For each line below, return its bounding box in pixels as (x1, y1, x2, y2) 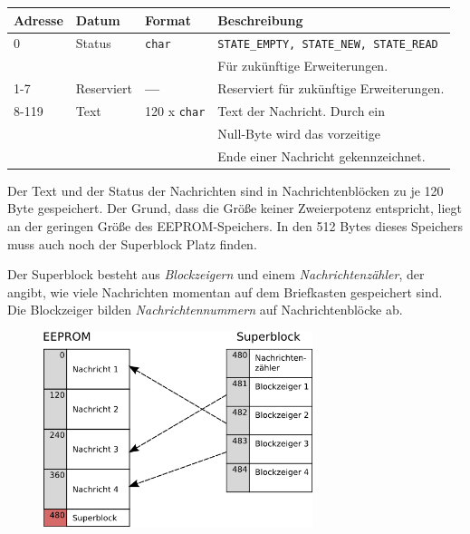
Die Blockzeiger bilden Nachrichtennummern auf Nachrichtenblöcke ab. (7, 300, 403, 319)
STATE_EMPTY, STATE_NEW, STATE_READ (217, 38, 438, 52)
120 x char (144, 101, 206, 120)
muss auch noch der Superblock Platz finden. (7, 234, 257, 253)
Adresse (14, 10, 63, 29)
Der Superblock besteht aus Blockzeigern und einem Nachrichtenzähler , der (7, 265, 425, 284)
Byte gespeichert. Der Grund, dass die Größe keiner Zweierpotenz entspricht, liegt (7, 199, 463, 218)
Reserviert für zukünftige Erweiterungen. (217, 79, 445, 98)
